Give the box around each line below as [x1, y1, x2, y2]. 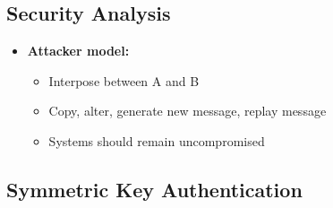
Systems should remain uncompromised [48, 131, 265, 150]
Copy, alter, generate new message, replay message [48, 101, 327, 120]
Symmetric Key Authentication [6, 175, 303, 203]
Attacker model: [27, 41, 130, 60]
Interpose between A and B [48, 71, 200, 90]
